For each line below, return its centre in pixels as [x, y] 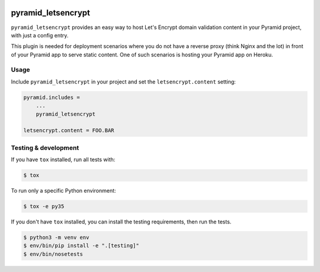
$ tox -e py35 [44, 207]
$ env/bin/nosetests [53, 254]
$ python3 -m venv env [56, 238]
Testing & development [45, 148]
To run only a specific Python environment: [63, 191]
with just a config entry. [40, 35]
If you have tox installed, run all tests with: [63, 159]
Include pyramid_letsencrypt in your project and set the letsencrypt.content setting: [124, 81]
